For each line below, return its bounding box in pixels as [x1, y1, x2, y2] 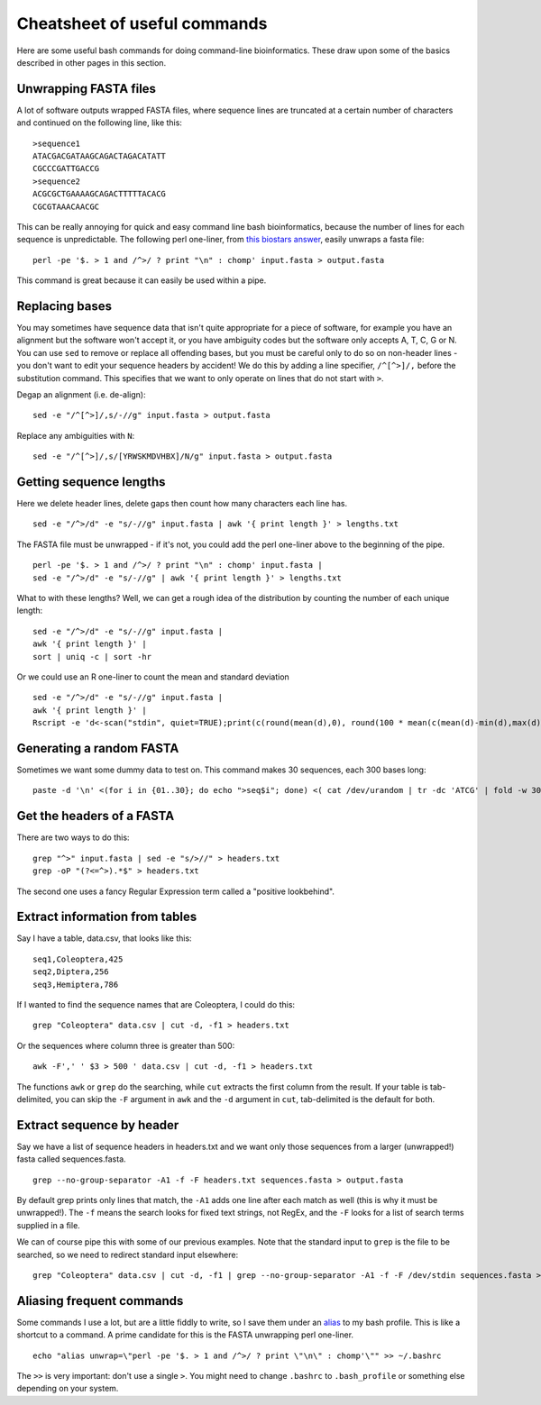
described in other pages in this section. [16, 57, 167, 68]
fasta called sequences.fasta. [16, 1154, 126, 1164]
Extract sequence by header [16, 1118, 179, 1133]
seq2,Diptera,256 [32, 967, 109, 977]
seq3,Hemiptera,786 [32, 979, 119, 990]
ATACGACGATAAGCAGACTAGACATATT [32, 151, 167, 161]
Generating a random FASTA [16, 740, 179, 756]
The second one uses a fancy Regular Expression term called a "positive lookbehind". [16, 886, 335, 897]
